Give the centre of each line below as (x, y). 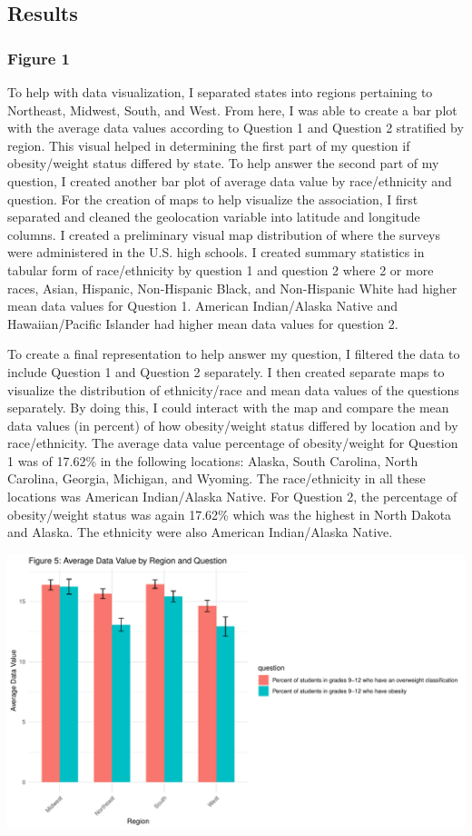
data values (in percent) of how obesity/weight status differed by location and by (233, 425)
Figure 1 (39, 58)
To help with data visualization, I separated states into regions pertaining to (220, 92)
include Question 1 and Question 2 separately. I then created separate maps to (226, 371)
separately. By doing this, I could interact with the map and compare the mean (228, 408)
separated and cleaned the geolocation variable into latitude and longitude (214, 217)
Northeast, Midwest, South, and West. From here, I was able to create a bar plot (232, 109)
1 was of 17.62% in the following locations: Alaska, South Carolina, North (213, 460)
